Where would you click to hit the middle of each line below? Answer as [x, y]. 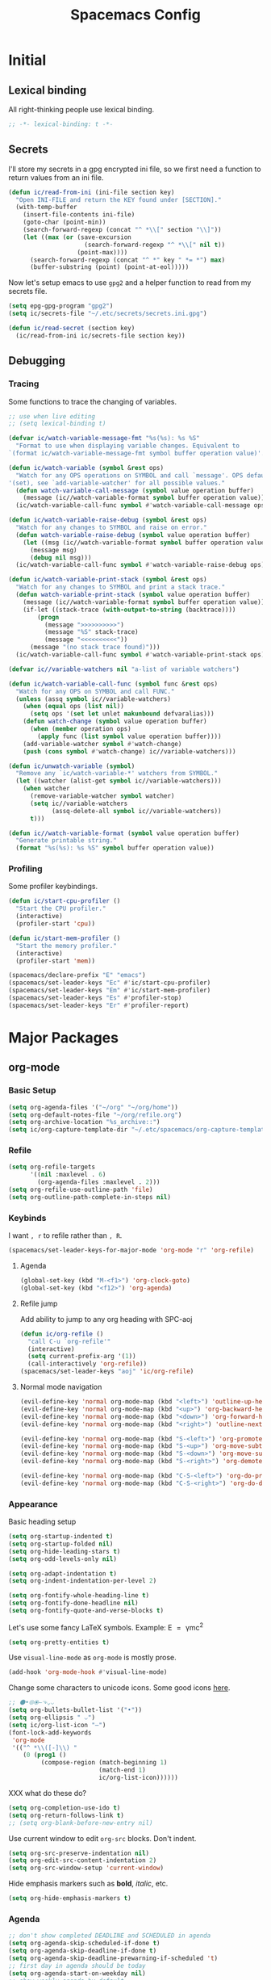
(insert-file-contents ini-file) [79, 215]
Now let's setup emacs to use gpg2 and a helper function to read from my [130, 283]
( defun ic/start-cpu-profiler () [65, 901]
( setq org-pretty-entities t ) [59, 1642]
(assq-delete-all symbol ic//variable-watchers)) [136, 811]
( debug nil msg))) [60, 558]
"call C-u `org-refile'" [69, 1341]
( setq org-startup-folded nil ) [61, 1544]
